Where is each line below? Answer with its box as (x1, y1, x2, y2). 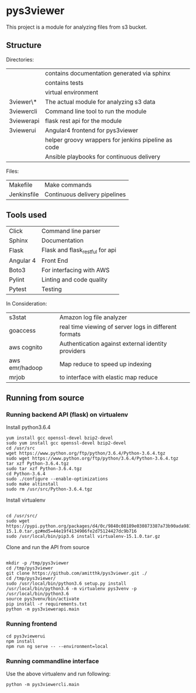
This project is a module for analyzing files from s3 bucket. (6, 23, 148, 30)
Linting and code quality (41, 275, 108, 283)
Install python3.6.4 (6, 424, 51, 431)
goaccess (9, 326, 36, 334)
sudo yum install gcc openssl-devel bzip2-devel (6, 440, 127, 446)
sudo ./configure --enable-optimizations (6, 476, 108, 482)
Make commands (44, 180, 92, 188)
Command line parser (41, 227, 101, 235)
